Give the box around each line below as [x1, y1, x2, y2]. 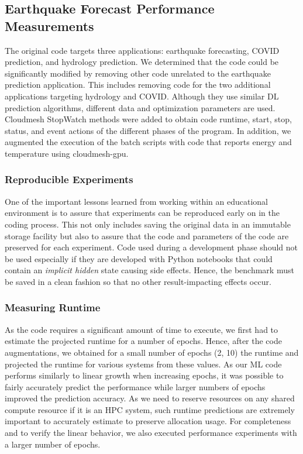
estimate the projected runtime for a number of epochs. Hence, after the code [5, 335, 282, 347]
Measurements [5, 16, 94, 35]
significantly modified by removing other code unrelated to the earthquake [5, 67, 271, 79]
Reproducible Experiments [5, 172, 133, 187]
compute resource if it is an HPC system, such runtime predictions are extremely [5, 403, 295, 415]
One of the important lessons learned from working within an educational [5, 195, 268, 207]
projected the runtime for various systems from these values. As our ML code [5, 357, 282, 370]
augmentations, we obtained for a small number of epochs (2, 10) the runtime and [5, 346, 299, 358]
